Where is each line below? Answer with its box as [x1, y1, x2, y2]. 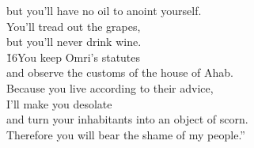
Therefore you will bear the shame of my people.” [6, 126, 245, 142]
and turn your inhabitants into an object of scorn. [6, 111, 248, 127]
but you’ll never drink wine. [6, 33, 142, 50]
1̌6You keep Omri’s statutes [6, 48, 141, 65]
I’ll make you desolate [6, 95, 112, 112]
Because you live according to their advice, [6, 79, 214, 96]
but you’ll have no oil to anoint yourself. [6, 2, 202, 18]
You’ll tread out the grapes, [6, 17, 141, 34]
